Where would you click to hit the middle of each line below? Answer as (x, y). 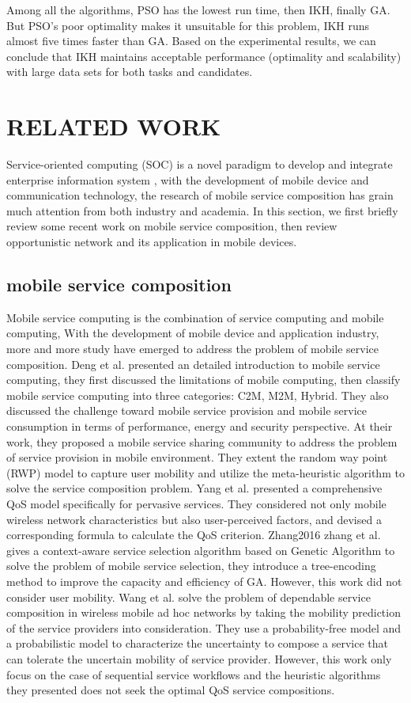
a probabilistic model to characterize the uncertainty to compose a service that (197, 643)
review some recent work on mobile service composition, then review (172, 226)
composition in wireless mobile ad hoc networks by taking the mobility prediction (204, 612)
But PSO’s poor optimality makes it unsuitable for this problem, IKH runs (188, 25)
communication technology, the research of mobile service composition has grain (200, 195)
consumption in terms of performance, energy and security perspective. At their (200, 426)
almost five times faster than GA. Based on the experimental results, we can (191, 41)
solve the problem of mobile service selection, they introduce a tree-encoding (191, 566)
